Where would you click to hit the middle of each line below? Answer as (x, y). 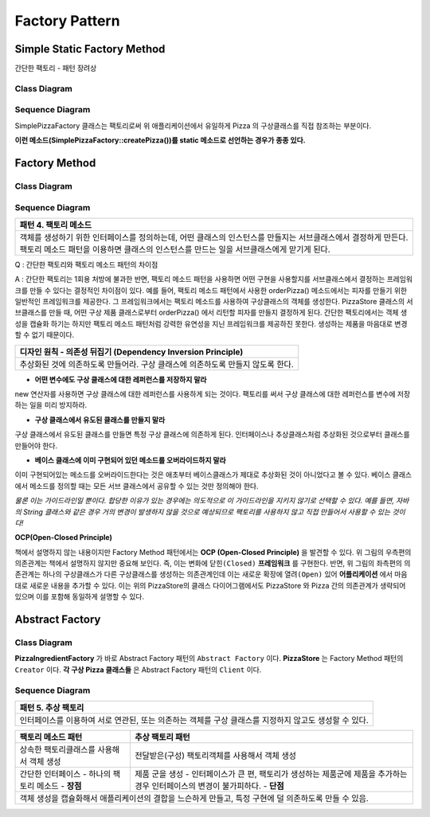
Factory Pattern (67, 21)
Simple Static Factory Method (90, 49)
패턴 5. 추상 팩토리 (52, 707)
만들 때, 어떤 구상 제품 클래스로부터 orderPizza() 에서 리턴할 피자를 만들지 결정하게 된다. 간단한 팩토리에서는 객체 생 (228, 313)
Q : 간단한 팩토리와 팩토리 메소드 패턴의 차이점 (86, 264)
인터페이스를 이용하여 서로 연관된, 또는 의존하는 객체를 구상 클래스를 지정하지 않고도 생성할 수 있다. (194, 720)
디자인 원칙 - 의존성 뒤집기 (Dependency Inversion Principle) (131, 352)
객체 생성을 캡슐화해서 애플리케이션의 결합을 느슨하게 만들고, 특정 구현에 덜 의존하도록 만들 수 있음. (194, 798)
